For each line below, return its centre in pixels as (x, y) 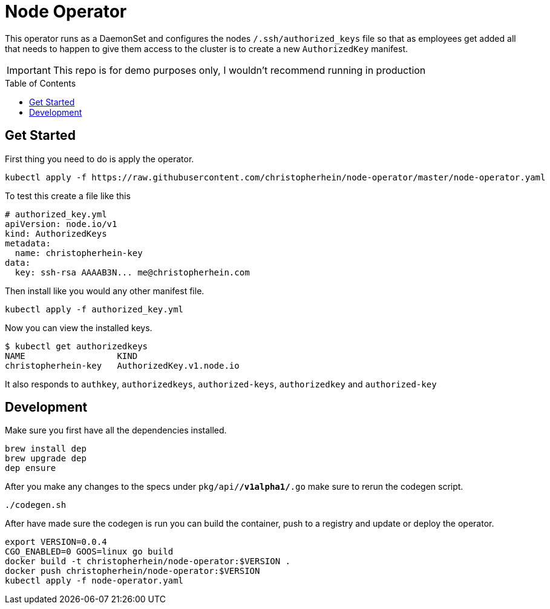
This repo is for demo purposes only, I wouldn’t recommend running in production (239, 70)
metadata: (28, 243)
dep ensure (31, 468)
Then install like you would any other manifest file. (105, 291)
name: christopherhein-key (79, 253)
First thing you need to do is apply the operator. (100, 159)
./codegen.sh (36, 505)
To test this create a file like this (68, 196)
